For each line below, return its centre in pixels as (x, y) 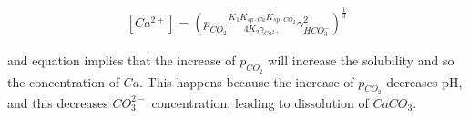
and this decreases (58, 102)
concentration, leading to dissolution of (260, 102)
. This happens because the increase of (247, 81)
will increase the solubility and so (361, 60)
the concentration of (63, 81)
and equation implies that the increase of (122, 60)
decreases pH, (424, 81)
